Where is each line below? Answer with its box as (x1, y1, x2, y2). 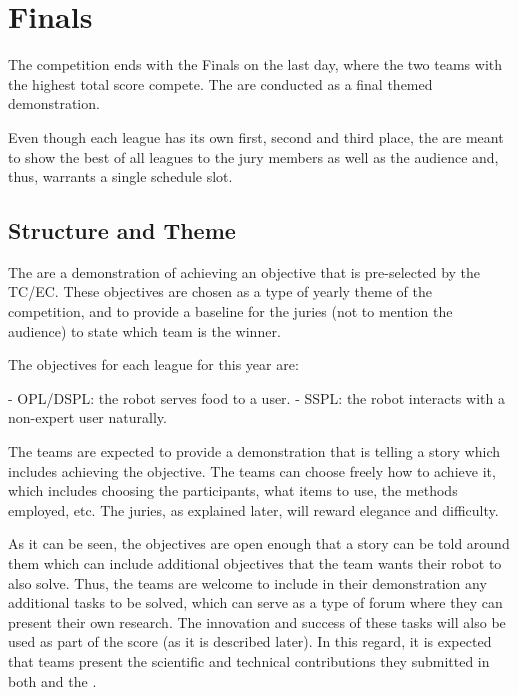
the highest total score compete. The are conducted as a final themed (8, 73, 433, 94)
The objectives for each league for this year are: (8, 354, 299, 375)
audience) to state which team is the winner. (8, 320, 281, 341)
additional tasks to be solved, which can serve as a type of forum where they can (8, 592, 503, 613)
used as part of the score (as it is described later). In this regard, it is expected (8, 631, 492, 652)
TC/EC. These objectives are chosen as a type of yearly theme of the (8, 281, 433, 302)
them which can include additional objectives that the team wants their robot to (8, 553, 502, 574)
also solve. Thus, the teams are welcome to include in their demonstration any (8, 572, 487, 593)
